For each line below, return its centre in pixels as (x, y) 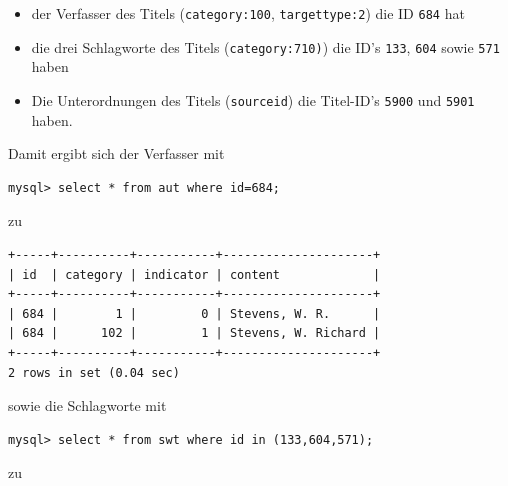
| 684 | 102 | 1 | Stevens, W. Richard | (194, 333)
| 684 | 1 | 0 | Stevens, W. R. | (194, 313)
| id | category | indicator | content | (194, 274)
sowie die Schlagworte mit (87, 405)
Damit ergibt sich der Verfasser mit (116, 153)
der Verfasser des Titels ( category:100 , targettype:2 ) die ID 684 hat (248, 13)
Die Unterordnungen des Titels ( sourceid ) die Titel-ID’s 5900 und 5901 (253, 99)
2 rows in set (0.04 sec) (94, 372)
